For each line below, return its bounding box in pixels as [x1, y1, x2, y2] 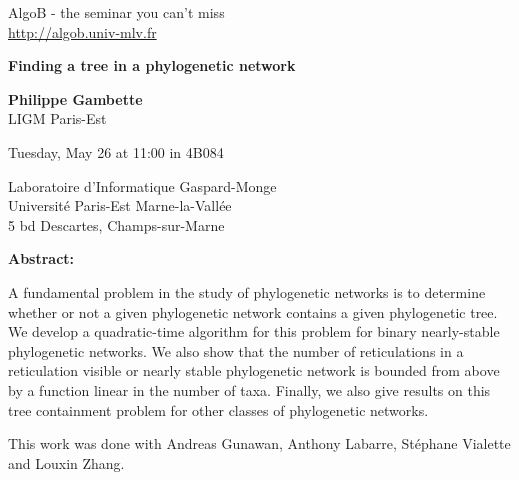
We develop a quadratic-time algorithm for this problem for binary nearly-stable [8, 321, 500, 342]
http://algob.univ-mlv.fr [8, 21, 157, 42]
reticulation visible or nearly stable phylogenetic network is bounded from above [8, 360, 500, 381]
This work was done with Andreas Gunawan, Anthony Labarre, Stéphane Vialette [8, 433, 511, 454]
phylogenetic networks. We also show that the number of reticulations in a [8, 340, 464, 361]
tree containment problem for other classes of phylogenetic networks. [8, 399, 429, 420]
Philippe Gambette [8, 88, 143, 109]
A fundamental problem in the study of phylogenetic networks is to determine [8, 281, 486, 302]
